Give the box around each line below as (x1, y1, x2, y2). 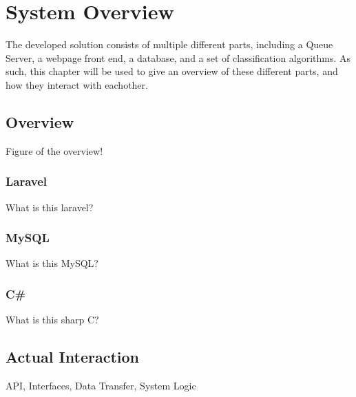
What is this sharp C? (6, 312, 99, 327)
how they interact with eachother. (6, 77, 148, 92)
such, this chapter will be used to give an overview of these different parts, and (6, 64, 338, 78)
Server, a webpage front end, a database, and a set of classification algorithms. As (6, 50, 351, 65)
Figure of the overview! (6, 143, 103, 158)
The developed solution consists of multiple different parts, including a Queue (6, 37, 333, 52)
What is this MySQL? (6, 256, 98, 270)
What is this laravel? (6, 200, 94, 214)
